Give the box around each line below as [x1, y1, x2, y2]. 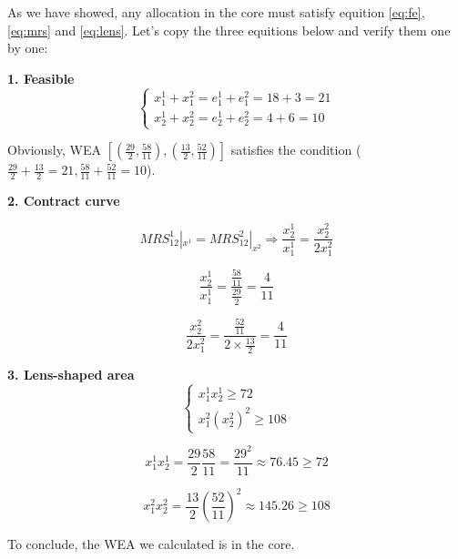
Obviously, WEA [7, 140, 101, 159]
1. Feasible [7, 68, 75, 87]
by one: [7, 38, 48, 57]
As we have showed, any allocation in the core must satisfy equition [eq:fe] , [7, 3, 425, 21]
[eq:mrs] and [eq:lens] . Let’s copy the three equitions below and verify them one [7, 20, 451, 39]
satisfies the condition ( [230, 140, 361, 159]
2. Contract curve [7, 191, 120, 210]
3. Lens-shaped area [7, 365, 135, 384]
